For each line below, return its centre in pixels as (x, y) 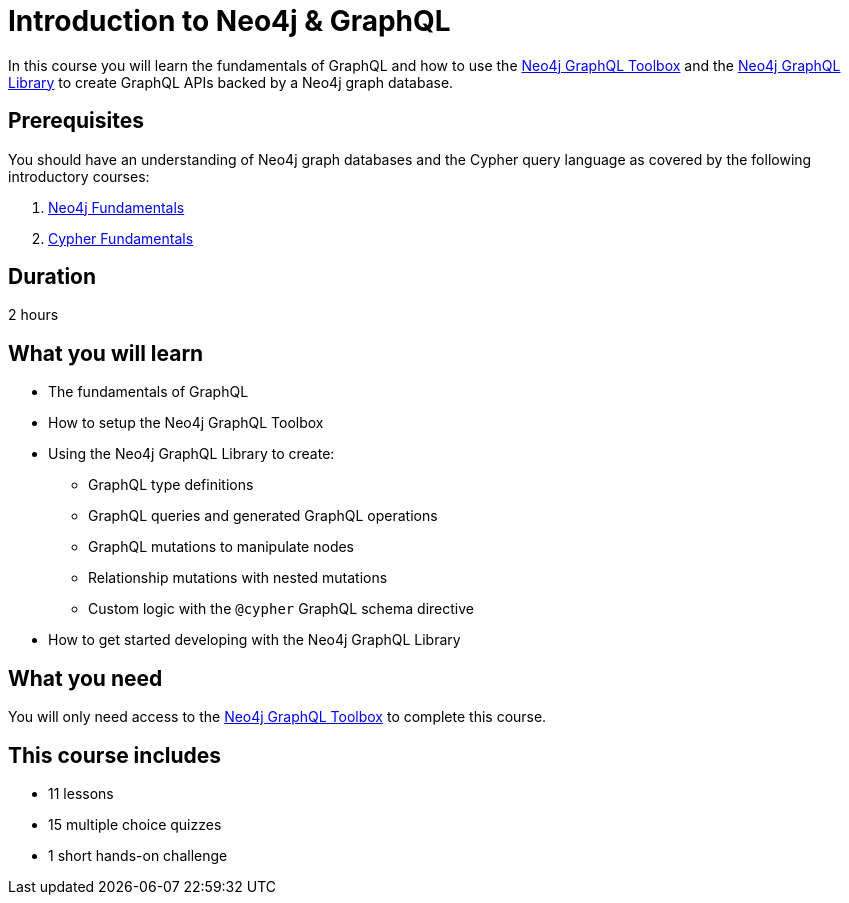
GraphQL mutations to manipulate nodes (221, 547)
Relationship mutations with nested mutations (238, 578)
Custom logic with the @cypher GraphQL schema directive (281, 609)
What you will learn (106, 353)
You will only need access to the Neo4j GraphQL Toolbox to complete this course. (277, 717)
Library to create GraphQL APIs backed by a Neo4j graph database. (231, 82)
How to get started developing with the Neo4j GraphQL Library (254, 640)
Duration (52, 277)
